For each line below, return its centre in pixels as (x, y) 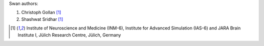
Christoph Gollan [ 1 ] (41, 13)
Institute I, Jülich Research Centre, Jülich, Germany (69, 35)
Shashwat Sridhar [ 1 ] (42, 19)
